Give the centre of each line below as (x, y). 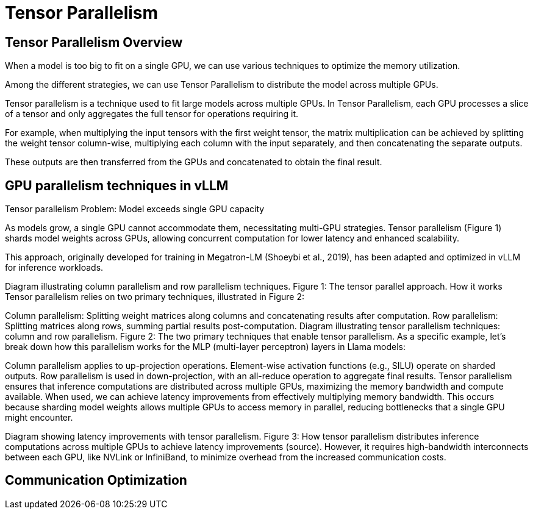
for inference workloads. (54, 268)
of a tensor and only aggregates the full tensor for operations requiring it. (152, 114)
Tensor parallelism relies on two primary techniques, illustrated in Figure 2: (155, 297)
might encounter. (39, 418)
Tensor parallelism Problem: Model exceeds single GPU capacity (135, 209)
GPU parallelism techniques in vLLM (117, 185)
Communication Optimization (96, 480)
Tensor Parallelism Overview (94, 42)
